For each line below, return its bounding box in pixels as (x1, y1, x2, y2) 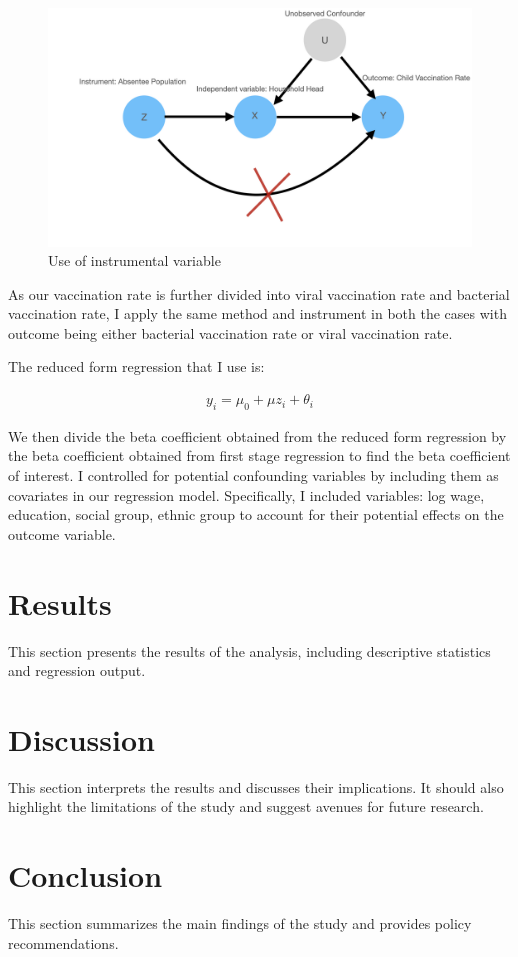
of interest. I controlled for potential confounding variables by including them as (8, 465, 499, 486)
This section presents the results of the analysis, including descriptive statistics (8, 640, 491, 661)
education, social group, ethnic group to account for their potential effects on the (8, 504, 504, 525)
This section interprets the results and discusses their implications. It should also (8, 776, 504, 797)
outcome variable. (8, 523, 116, 544)
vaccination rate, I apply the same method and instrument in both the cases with (8, 303, 507, 324)
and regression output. (8, 660, 146, 681)
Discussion (8, 718, 155, 759)
